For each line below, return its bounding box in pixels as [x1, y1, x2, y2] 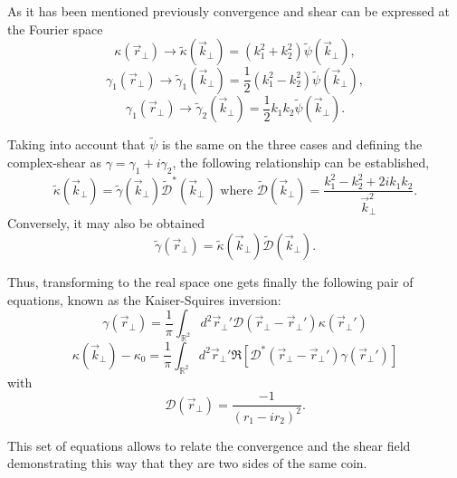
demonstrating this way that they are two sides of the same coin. [7, 454, 367, 473]
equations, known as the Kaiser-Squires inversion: [7, 290, 281, 309]
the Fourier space [7, 19, 103, 38]
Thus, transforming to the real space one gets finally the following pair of [7, 272, 414, 291]
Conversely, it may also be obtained [7, 214, 205, 233]
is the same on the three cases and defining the [161, 135, 423, 154]
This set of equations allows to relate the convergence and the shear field [7, 435, 411, 454]
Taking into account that [7, 135, 146, 154]
